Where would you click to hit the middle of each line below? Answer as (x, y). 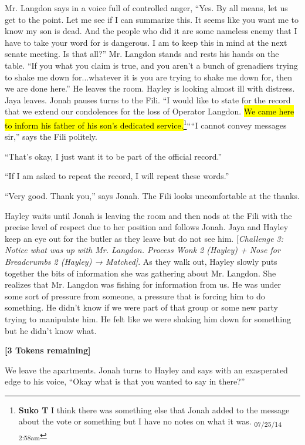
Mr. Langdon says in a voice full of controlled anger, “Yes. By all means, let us (146, 8)
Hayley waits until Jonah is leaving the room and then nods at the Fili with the (148, 215)
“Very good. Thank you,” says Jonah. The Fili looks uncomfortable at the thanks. (152, 195)
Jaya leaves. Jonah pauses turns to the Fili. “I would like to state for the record (148, 100)
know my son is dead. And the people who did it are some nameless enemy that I (151, 31)
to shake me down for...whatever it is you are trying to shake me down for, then (149, 77)
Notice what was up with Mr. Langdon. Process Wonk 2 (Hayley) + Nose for (143, 250)
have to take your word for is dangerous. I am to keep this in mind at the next (146, 42)
